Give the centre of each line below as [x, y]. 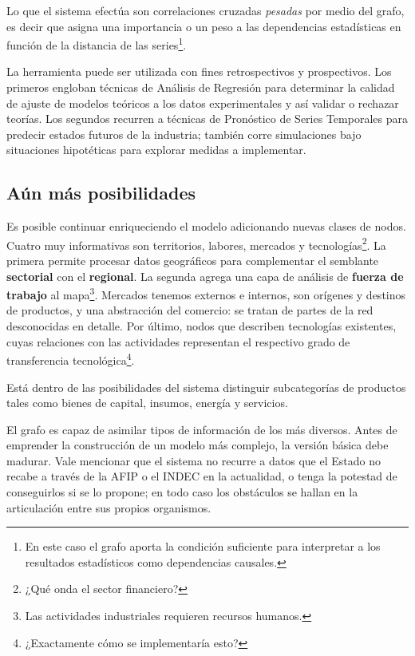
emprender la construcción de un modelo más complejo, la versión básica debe [198, 445]
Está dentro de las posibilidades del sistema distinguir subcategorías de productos [206, 387]
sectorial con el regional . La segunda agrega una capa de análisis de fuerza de [205, 276]
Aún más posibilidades [101, 193]
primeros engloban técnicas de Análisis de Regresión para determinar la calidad [201, 87]
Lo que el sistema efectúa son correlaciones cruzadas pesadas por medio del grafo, [206, 10]
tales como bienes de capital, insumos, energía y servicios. [147, 403]
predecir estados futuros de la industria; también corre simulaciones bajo [184, 134]
